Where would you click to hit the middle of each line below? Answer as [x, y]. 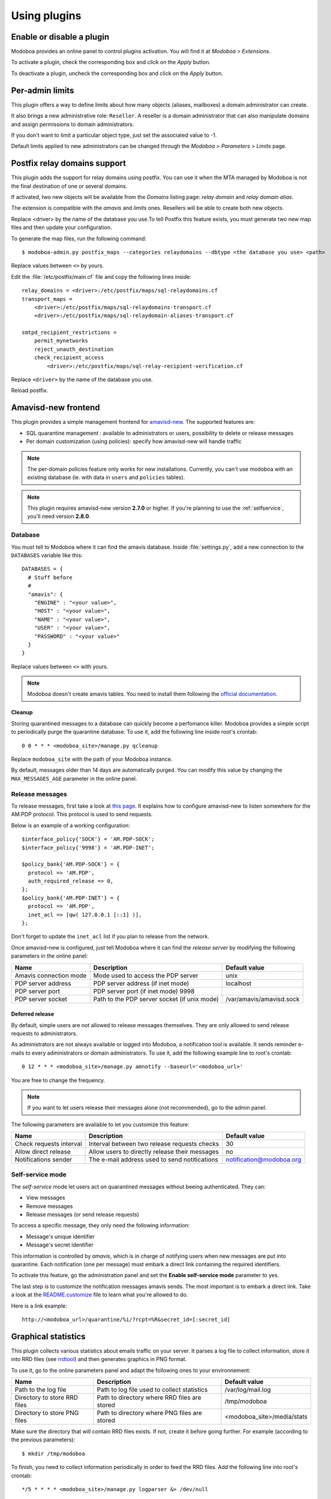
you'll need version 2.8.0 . [59, 516]
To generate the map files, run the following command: [79, 238]
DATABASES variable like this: [47, 555]
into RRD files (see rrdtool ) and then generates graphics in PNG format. [99, 1359]
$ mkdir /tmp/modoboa [53, 1453]
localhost [239, 983]
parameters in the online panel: [49, 956]
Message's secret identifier [60, 1245]
